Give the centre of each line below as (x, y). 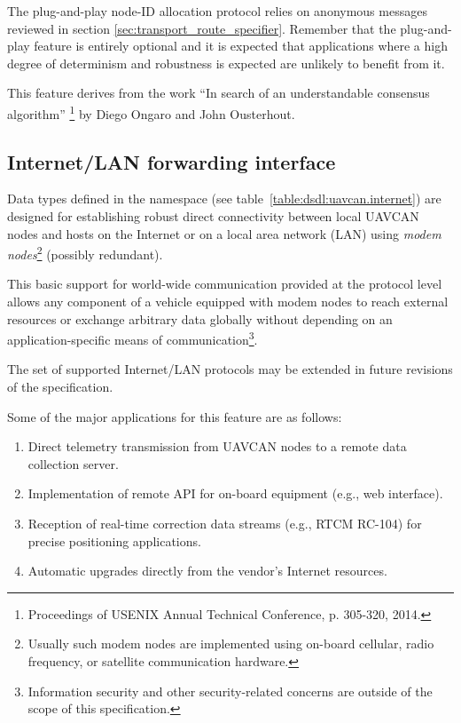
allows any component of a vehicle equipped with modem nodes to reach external (228, 302)
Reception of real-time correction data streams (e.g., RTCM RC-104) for (225, 524)
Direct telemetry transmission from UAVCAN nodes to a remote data (217, 446)
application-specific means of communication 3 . (133, 338)
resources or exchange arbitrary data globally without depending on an (200, 318)
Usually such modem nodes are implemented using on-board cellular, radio (231, 644)
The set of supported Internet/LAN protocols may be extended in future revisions (230, 369)
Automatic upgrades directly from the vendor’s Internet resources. (207, 571)
